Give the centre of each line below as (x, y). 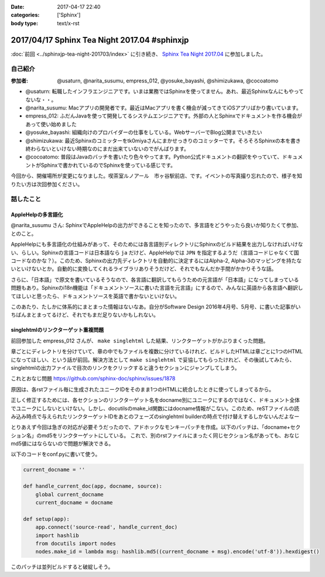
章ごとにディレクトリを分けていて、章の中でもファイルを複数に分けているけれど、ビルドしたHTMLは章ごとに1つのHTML (157, 352)
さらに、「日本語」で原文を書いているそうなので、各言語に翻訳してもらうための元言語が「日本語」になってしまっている (155, 279)
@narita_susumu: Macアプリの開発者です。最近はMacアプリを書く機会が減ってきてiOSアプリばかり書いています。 (163, 108)
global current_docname (69, 494)
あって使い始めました (51, 124)
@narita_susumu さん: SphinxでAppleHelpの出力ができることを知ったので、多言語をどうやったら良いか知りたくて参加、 (156, 225)
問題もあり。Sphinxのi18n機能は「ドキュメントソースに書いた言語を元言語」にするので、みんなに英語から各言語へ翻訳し (157, 288)
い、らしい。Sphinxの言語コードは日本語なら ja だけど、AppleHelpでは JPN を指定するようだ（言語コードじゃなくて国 (155, 252)
